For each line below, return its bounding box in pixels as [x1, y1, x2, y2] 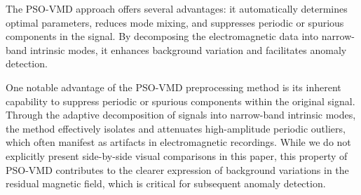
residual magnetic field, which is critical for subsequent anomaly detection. [6, 176, 326, 191]
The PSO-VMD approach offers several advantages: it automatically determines [6, 1, 348, 15]
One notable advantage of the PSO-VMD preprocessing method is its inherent [6, 79, 341, 94]
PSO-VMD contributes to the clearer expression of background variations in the [6, 162, 349, 177]
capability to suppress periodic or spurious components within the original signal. [6, 93, 355, 108]
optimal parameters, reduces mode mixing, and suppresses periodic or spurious [6, 15, 344, 29]
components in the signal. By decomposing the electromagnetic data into [6, 29, 319, 43]
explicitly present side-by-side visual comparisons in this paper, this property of [6, 148, 348, 163]
